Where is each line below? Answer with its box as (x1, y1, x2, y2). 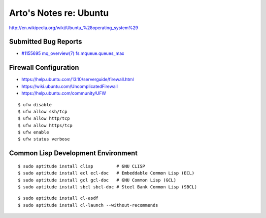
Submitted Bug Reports (9, 38, 82, 46)
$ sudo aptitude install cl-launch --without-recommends (18, 202, 159, 208)
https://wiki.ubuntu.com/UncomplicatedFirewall (21, 83, 118, 89)
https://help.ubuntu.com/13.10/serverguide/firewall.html (21, 77, 134, 83)
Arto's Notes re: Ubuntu (9, 7, 109, 18)
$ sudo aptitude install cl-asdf (18, 195, 99, 201)
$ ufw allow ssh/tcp (18, 109, 67, 114)
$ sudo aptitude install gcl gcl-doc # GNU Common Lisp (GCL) (18, 177, 177, 183)
